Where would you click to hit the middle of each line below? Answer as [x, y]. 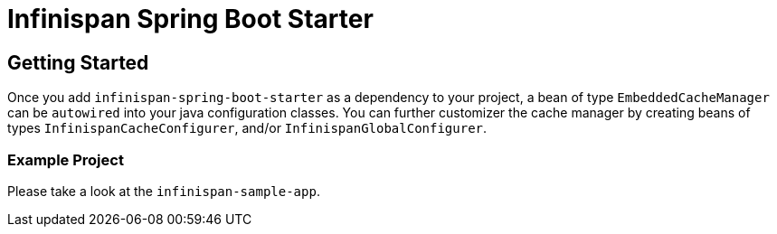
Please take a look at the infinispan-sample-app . [164, 191]
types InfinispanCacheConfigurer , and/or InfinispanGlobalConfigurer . [247, 128]
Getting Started [78, 62]
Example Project [66, 159]
